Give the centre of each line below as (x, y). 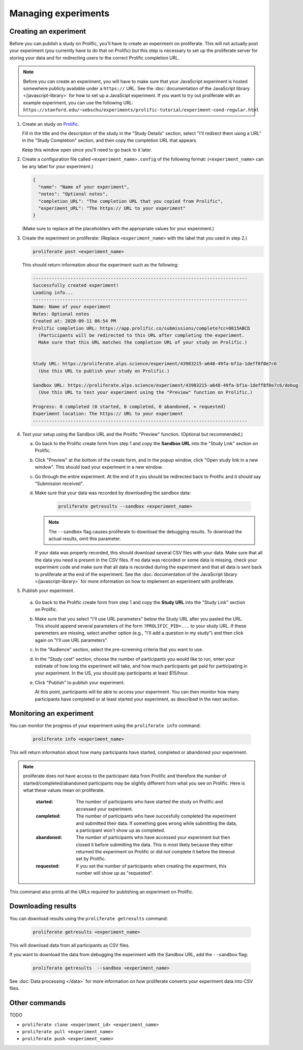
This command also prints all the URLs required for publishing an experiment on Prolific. (101, 892)
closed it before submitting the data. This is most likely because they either (155, 844)
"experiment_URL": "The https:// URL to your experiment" (112, 208)
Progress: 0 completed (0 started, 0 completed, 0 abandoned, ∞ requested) (129, 407)
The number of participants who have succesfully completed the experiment (156, 816)
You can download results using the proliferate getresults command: (89, 918)
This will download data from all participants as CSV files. (70, 945)
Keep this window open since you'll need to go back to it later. (87, 150)
